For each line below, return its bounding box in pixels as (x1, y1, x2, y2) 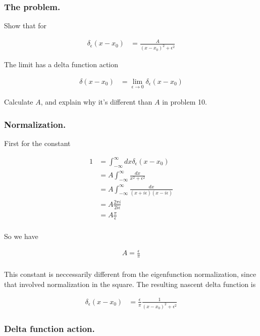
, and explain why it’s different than (40, 97, 152, 107)
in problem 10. (162, 97, 207, 107)
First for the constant (4, 137, 71, 148)
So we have (4, 231, 38, 242)
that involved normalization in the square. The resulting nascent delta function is (4, 278, 256, 289)
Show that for (4, 20, 47, 31)
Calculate (4, 97, 33, 107)
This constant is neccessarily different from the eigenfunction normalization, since (4, 269, 256, 279)
